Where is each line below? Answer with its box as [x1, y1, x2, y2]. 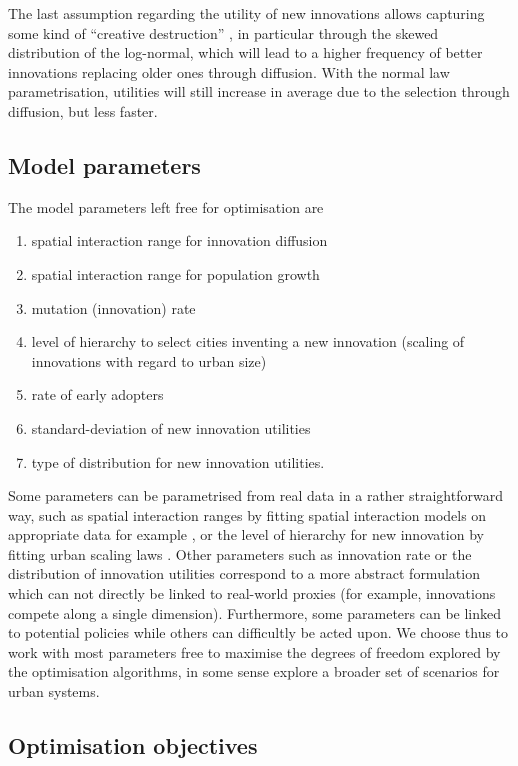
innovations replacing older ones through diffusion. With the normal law [8, 61, 450, 82]
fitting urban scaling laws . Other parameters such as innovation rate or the [8, 543, 472, 564]
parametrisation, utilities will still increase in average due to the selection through [8, 81, 510, 102]
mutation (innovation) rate [31, 297, 196, 318]
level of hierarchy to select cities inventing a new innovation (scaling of [31, 331, 465, 352]
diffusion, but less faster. [8, 100, 158, 121]
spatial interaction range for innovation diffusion [31, 230, 328, 251]
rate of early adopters [31, 384, 164, 405]
